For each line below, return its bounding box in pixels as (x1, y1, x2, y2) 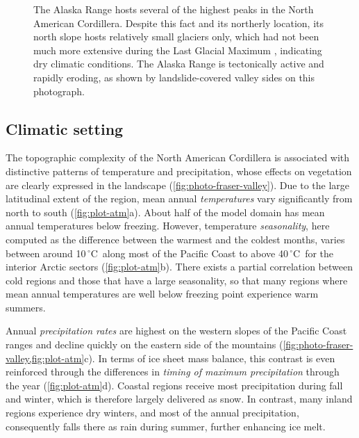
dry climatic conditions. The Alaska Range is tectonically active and (33, 56, 324, 71)
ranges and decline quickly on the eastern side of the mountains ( (6, 337, 283, 352)
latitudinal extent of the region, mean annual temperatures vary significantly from (6, 191, 353, 206)
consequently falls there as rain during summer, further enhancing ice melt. (6, 419, 326, 433)
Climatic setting (6, 117, 124, 139)
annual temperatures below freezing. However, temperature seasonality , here (6, 218, 330, 233)
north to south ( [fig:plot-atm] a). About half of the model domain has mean (6, 204, 325, 219)
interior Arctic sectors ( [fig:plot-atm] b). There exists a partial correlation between (6, 259, 353, 274)
